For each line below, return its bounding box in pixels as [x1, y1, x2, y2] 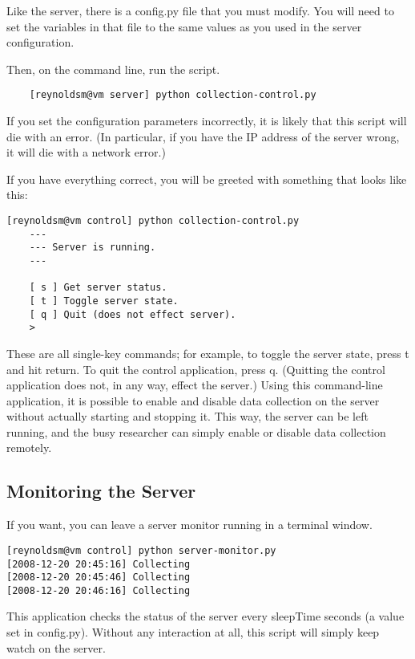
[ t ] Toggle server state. [29, 295, 179, 307]
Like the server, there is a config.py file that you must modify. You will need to [6, 2, 394, 18]
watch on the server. [6, 639, 106, 656]
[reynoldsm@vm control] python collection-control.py [6, 215, 300, 226]
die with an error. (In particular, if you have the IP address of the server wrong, [6, 128, 400, 144]
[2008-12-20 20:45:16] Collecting [6, 558, 191, 570]
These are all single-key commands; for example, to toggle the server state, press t [6, 344, 409, 361]
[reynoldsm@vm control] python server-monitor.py [6, 544, 276, 556]
